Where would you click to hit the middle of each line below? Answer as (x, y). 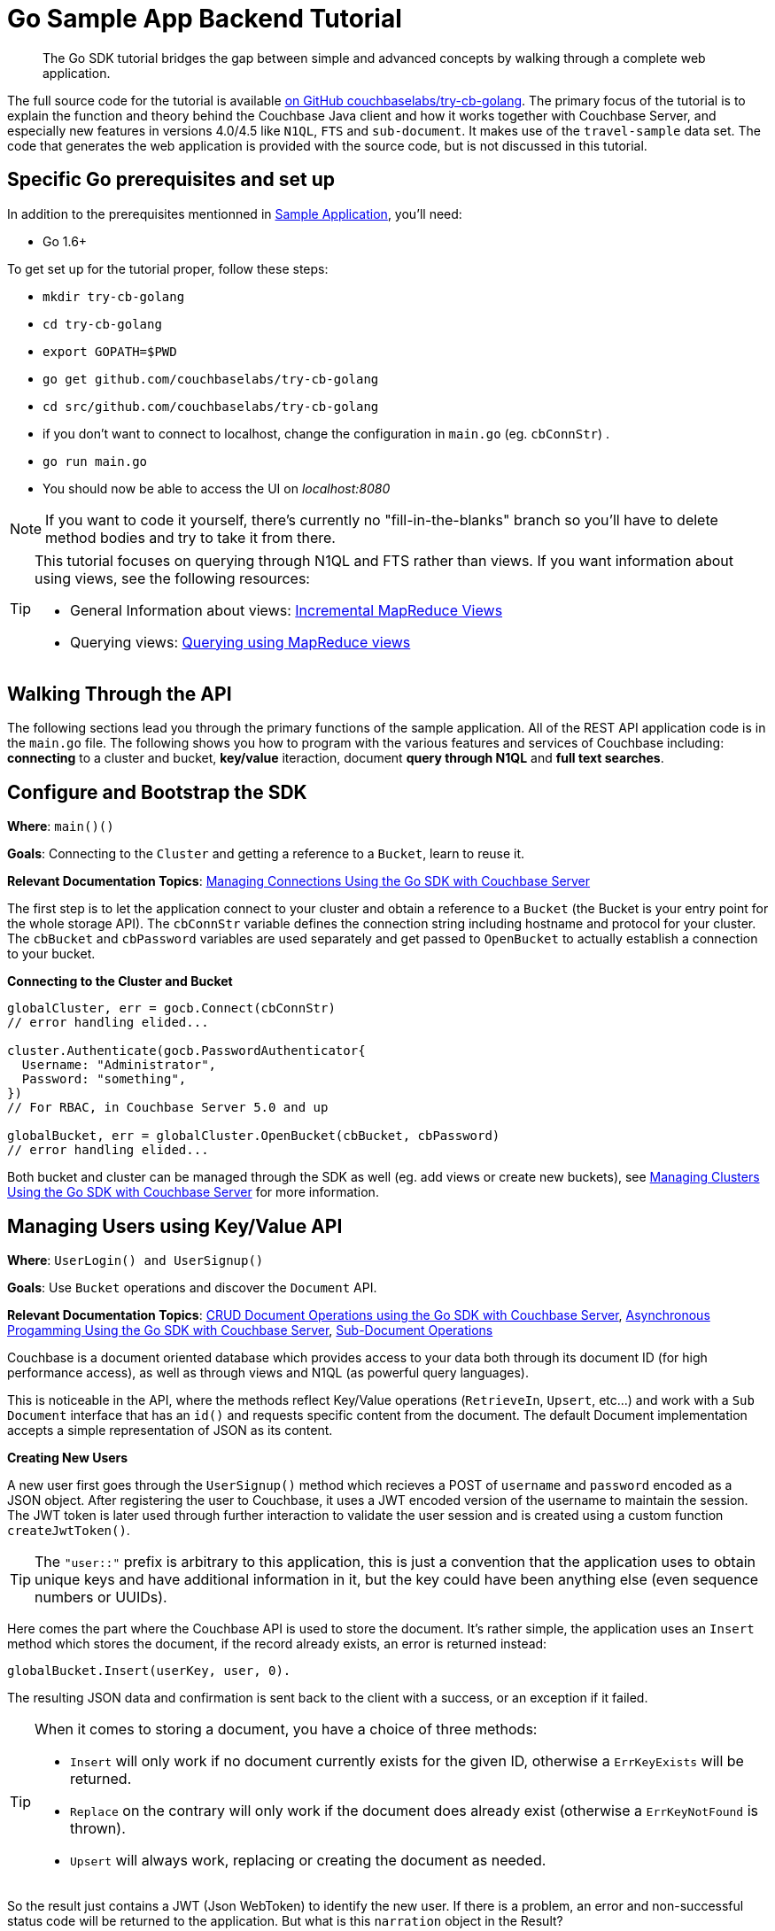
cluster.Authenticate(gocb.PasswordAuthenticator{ (186, 1051)
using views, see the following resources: (172, 578)
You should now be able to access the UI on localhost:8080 (217, 488)
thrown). (98, 1829)
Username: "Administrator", (119, 1065)
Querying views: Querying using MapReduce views (240, 642)
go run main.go (95, 461)
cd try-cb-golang (102, 324)
